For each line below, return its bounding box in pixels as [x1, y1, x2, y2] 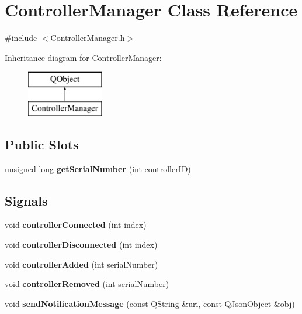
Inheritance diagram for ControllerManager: [5, 51, 162, 63]
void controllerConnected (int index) [5, 219, 147, 231]
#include [5, 32, 37, 44]
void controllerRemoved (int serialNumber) [5, 278, 169, 290]
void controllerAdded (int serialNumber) [5, 258, 158, 270]
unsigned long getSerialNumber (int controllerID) [5, 162, 191, 175]
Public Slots [5, 135, 79, 153]
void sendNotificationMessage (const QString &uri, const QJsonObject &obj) [5, 297, 295, 309]
